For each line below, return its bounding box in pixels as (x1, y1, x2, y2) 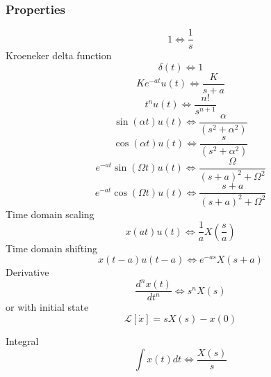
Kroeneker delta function (6, 48, 112, 63)
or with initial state (6, 300, 89, 314)
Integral (6, 334, 39, 348)
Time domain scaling (6, 206, 95, 221)
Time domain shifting (6, 240, 97, 255)
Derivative (6, 265, 49, 279)
